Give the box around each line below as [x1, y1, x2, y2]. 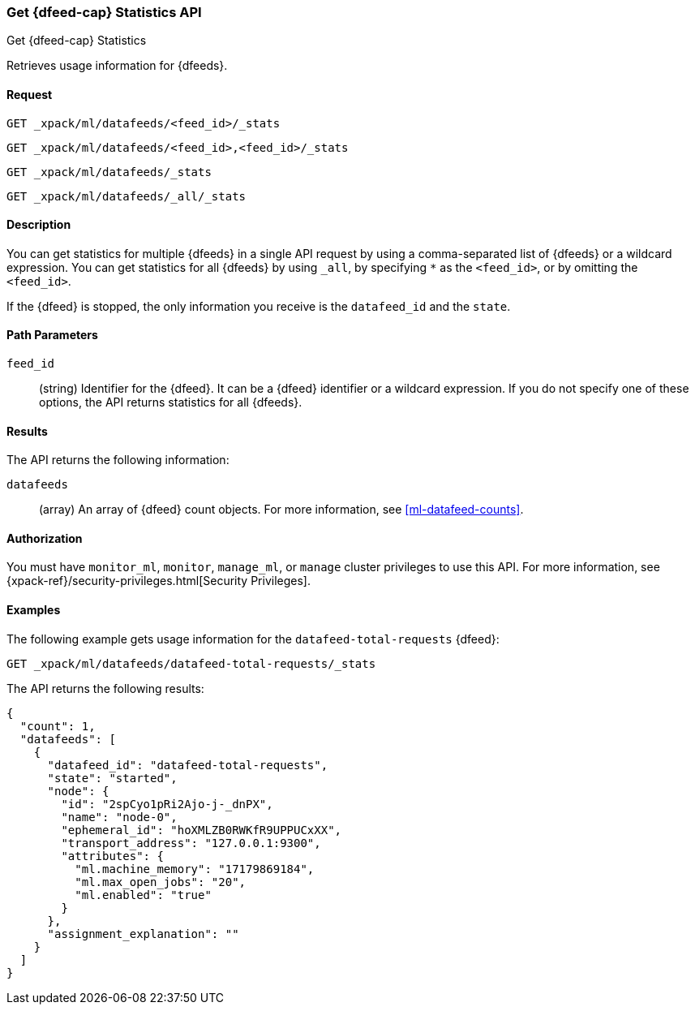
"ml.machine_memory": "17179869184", [75, 862, 315, 875]
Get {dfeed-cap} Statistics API [6, 4, 202, 20]
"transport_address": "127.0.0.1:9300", [61, 836, 321, 850]
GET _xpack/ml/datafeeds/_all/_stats [6, 189, 247, 203]
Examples [6, 603, 61, 617]
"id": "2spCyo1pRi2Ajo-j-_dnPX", [61, 797, 273, 811]
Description [6, 217, 71, 232]
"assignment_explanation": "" [47, 927, 239, 940]
